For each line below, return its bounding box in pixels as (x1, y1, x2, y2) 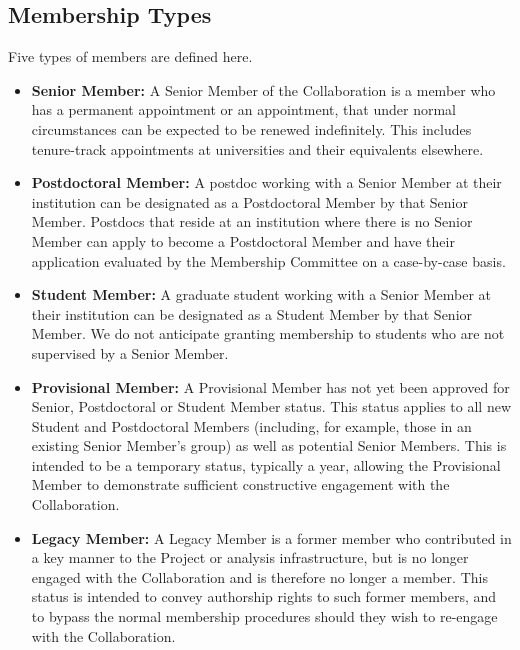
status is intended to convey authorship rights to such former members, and (31, 586, 497, 607)
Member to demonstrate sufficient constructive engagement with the (31, 474, 450, 495)
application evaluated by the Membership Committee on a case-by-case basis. (31, 250, 506, 271)
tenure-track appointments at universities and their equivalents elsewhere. (31, 138, 484, 159)
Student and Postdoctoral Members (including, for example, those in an (31, 415, 472, 436)
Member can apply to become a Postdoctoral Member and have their (31, 230, 455, 251)
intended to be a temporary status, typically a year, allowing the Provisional (31, 454, 501, 475)
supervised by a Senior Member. (31, 342, 229, 363)
